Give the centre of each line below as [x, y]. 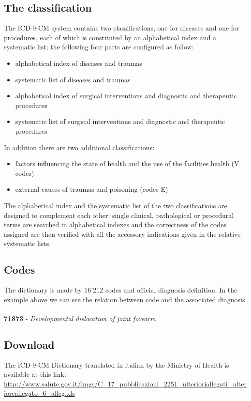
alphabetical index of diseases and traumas [79, 63]
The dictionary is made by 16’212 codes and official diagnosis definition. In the [121, 290]
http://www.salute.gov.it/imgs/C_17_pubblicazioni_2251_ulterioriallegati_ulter [125, 383]
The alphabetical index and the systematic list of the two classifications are [116, 205]
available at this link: [35, 374]
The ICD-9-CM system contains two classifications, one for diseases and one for [122, 28]
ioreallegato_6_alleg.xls [39, 393]
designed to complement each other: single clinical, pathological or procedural [119, 215]
